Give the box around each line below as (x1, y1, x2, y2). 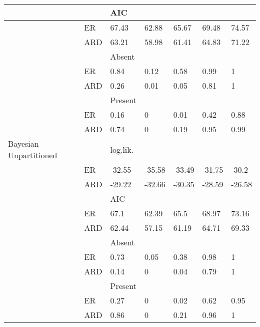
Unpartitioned (8, 149, 57, 161)
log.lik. (110, 143, 134, 155)
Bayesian (8, 138, 39, 149)
